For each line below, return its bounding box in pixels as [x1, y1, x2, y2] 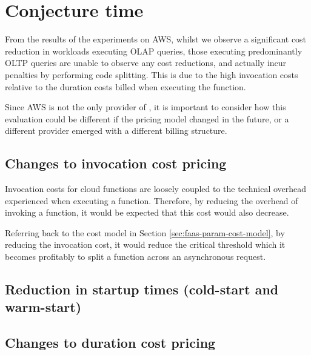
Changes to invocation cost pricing [5, 154, 227, 173]
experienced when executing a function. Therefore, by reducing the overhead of [5, 194, 298, 207]
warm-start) [5, 297, 82, 316]
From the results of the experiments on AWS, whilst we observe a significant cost [5, 33, 307, 45]
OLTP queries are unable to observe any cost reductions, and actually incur [5, 56, 287, 69]
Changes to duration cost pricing [5, 333, 216, 352]
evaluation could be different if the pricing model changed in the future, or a [5, 112, 289, 125]
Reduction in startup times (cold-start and [5, 280, 279, 299]
